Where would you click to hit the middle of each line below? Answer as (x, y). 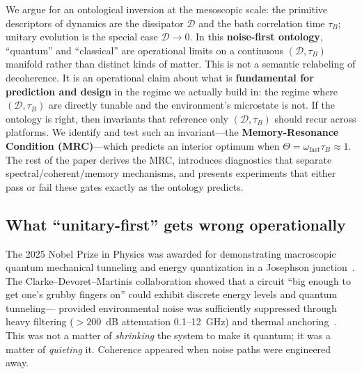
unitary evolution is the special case (82, 37)
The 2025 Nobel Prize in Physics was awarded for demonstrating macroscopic (171, 253)
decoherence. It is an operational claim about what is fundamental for (160, 77)
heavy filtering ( (40, 321)
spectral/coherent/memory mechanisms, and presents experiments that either (171, 173)
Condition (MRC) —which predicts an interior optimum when (143, 145)
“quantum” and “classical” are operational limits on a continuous (144, 50)
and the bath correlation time (262, 23)
